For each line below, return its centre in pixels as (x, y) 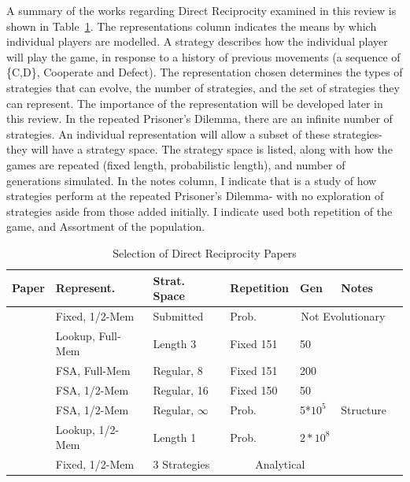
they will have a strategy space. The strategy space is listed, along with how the (199, 149)
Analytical (280, 464)
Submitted (178, 315)
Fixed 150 (254, 390)
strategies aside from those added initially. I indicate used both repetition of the (199, 211)
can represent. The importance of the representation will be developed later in (195, 103)
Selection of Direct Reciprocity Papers (205, 252)
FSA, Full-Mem (93, 371)
